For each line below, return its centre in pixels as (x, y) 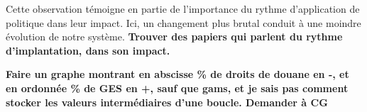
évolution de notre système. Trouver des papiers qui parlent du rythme (174, 37)
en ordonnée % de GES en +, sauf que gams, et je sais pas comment (177, 88)
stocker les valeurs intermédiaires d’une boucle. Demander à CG (167, 102)
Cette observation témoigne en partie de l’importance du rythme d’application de (183, 9)
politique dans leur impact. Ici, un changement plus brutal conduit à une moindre (183, 22)
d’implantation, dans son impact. (88, 50)
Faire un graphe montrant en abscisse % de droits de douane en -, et (177, 74)
